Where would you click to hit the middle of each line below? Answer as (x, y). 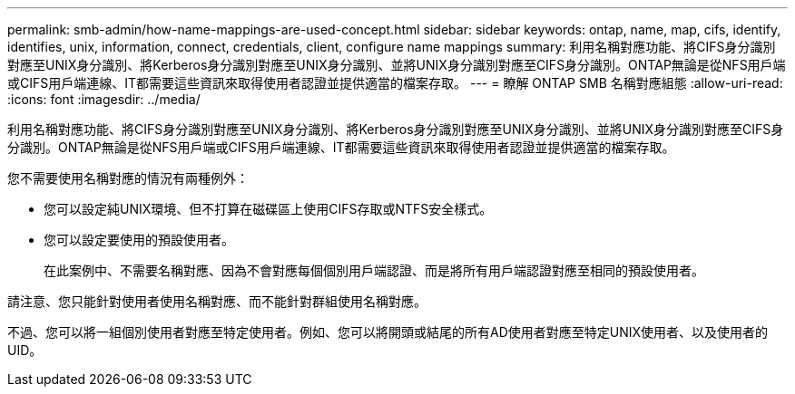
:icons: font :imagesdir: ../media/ (104, 99)
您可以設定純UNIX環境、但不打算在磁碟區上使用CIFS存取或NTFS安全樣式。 (268, 209)
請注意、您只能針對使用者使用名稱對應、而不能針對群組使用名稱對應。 (217, 301)
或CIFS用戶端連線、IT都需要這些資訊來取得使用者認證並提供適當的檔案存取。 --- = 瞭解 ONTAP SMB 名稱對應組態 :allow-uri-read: (395, 83)
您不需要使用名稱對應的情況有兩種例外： (128, 178)
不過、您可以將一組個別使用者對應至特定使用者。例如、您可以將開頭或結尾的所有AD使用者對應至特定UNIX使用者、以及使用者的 (388, 332)
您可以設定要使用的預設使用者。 (139, 240)
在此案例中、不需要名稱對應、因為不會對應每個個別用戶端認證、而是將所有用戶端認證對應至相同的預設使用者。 (374, 270)
